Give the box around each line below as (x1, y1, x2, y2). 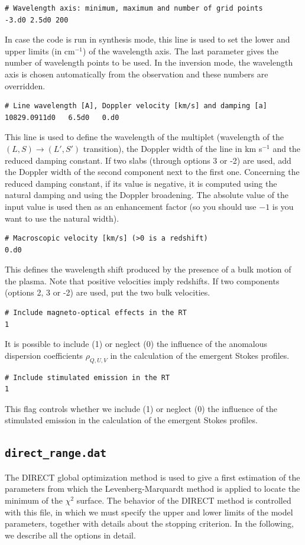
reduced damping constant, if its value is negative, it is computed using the (5, 177, 277, 189)
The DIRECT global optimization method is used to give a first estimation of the (5, 471, 300, 483)
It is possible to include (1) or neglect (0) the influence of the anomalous (5, 338, 268, 350)
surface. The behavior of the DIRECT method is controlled (76, 494, 291, 506)
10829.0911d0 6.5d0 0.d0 (5, 113, 119, 122)
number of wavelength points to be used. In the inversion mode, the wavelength (5, 56, 293, 69)
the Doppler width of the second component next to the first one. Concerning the (5, 166, 300, 178)
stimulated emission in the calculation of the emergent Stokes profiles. (5, 414, 258, 426)
